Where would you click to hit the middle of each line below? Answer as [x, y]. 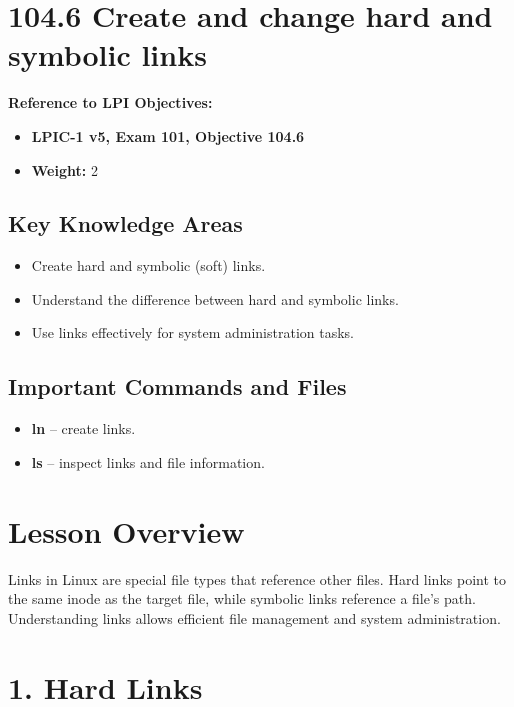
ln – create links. [83, 428]
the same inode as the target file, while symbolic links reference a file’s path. [242, 598]
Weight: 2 [64, 169]
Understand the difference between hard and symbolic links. [215, 298]
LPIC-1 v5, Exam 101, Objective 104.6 [168, 135]
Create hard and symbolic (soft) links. [148, 265]
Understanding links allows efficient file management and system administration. [254, 617]
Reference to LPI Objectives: [110, 102]
